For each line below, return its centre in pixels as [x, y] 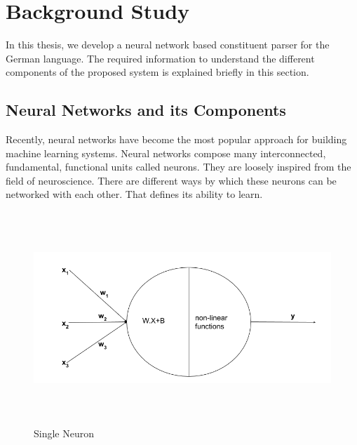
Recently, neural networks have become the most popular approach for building [176, 139]
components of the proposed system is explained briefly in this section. [157, 72]
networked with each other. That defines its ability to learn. [134, 194]
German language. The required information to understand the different [160, 58]
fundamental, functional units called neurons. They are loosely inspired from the [178, 167]
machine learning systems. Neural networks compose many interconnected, [166, 153]
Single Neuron [64, 433]
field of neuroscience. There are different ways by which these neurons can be [171, 180]
